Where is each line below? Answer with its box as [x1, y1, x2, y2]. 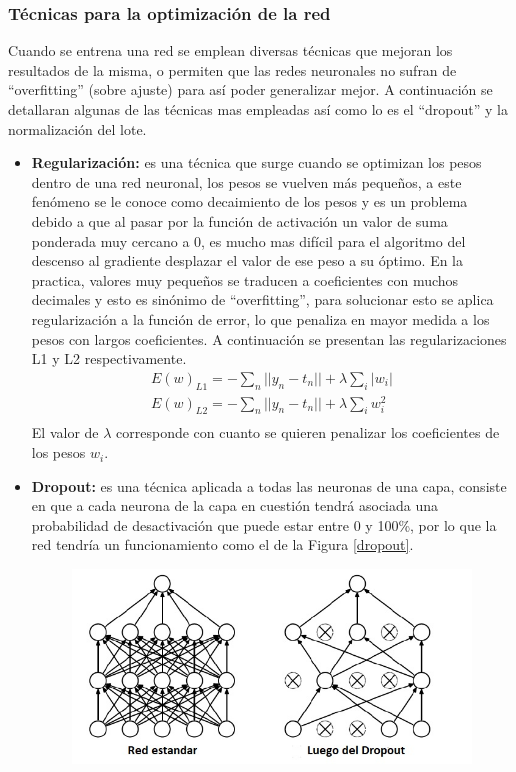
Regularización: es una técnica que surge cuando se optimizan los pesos [31, 152, 482, 173]
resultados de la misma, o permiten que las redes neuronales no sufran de [8, 59, 457, 80]
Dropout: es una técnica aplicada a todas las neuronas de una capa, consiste [31, 475, 507, 496]
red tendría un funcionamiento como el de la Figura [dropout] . [31, 534, 414, 555]
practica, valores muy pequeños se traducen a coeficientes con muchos [31, 269, 459, 290]
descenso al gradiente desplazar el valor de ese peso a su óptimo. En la [31, 250, 464, 271]
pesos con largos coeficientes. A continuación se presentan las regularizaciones [31, 328, 507, 349]
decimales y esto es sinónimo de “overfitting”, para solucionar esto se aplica [31, 289, 494, 310]
